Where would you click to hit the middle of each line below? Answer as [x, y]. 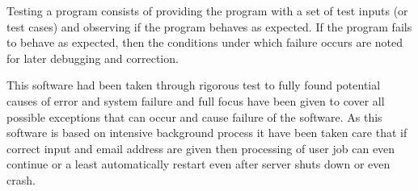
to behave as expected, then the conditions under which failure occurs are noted [205, 42]
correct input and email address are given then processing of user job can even [201, 148]
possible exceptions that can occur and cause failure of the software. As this [194, 116]
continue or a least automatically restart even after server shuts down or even [198, 164]
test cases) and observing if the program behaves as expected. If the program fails [209, 26]
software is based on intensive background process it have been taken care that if [207, 133]
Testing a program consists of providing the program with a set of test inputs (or [207, 10]
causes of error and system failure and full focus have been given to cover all [196, 100]
